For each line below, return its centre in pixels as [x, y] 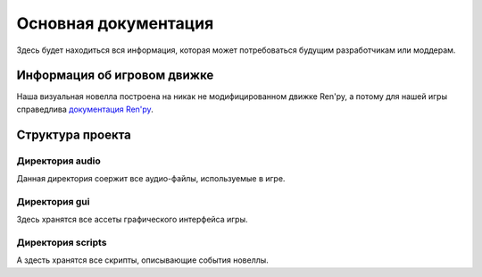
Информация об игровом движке [115, 76]
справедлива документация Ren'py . [85, 109]
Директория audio [59, 161]
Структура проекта [74, 134]
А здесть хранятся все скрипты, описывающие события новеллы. [143, 260]
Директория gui [53, 201]
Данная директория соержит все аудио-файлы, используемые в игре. [151, 178]
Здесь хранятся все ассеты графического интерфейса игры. [133, 220]
